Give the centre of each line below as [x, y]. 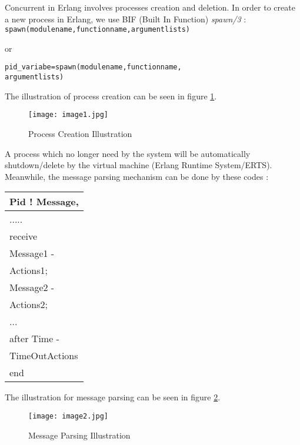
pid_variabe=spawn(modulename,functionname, [93, 67]
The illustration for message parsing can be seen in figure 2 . [113, 397]
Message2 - [32, 287]
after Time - [34, 339]
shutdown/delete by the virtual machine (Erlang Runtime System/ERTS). [139, 165]
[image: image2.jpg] [69, 416]
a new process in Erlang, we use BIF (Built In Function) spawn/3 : [126, 19]
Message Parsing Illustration [79, 435]
